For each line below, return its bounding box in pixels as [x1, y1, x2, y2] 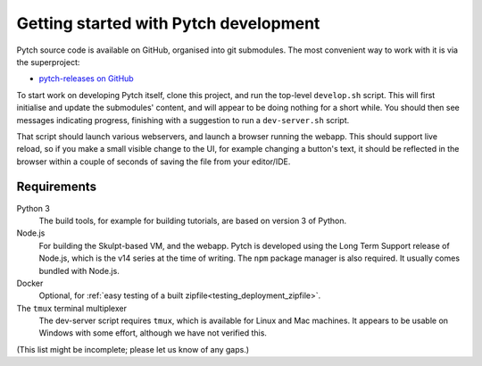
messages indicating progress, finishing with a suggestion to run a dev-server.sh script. [16, 114, 350, 125]
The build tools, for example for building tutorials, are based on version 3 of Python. [38, 215, 347, 226]
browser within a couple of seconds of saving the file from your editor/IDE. [16, 156, 291, 167]
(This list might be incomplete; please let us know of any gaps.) [16, 344, 250, 354]
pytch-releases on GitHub [38, 73, 134, 84]
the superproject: [16, 56, 80, 67]
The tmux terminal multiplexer [16, 303, 127, 313]
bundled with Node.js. [38, 265, 120, 276]
